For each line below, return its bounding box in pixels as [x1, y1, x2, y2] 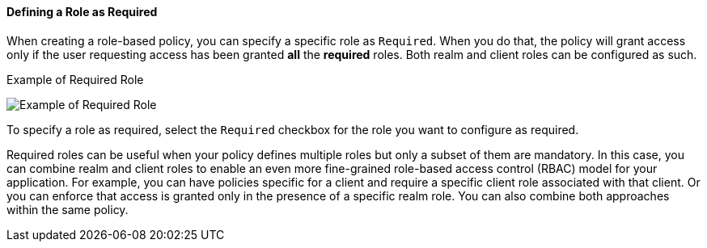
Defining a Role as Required [6, 5, 158, 19]
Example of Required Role [6, 72, 144, 86]
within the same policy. [6, 202, 129, 216]
